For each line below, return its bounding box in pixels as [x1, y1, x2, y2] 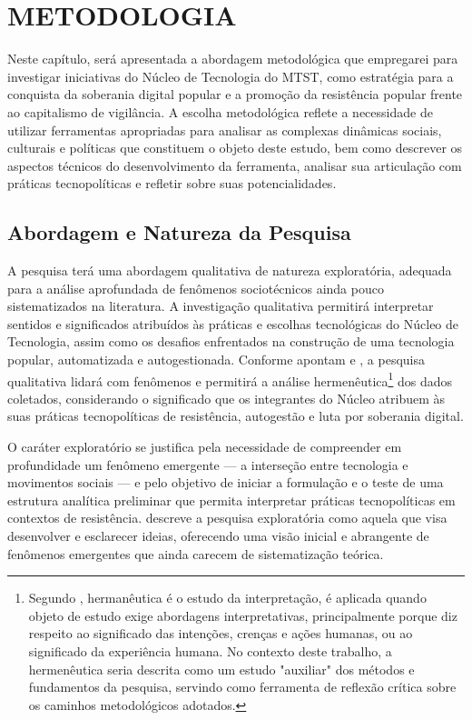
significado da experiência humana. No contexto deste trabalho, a [28, 642, 392, 661]
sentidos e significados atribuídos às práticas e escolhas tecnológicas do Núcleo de [7, 314, 459, 333]
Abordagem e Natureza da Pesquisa [7, 218, 351, 246]
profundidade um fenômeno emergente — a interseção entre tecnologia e [7, 455, 408, 474]
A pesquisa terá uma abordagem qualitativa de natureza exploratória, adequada [7, 261, 452, 280]
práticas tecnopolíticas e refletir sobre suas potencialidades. [7, 174, 337, 193]
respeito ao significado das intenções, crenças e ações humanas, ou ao [28, 624, 413, 643]
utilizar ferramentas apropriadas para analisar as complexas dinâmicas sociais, [7, 120, 442, 139]
